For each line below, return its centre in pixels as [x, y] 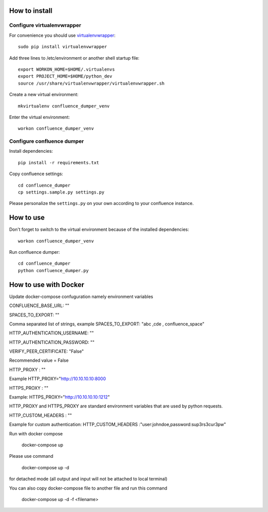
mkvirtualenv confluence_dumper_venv [64, 106]
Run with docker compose [36, 433]
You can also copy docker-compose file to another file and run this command [88, 488]
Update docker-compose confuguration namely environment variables [81, 297]
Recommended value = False [39, 360]
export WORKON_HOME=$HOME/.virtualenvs [67, 69]
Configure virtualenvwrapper [45, 25]
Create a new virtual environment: [44, 95]
